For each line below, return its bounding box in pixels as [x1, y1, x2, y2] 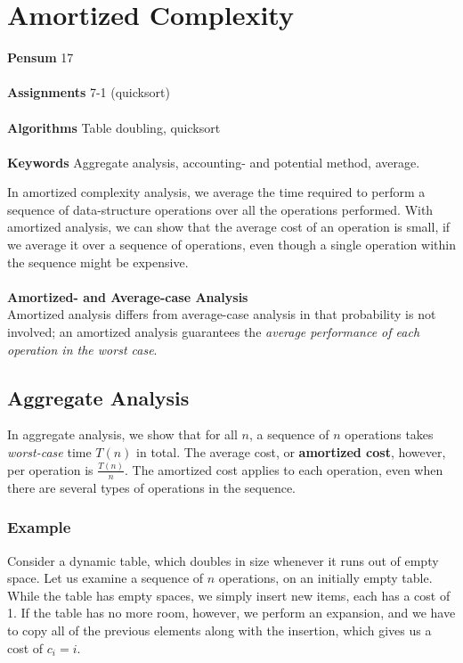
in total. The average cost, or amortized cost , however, [136, 443, 446, 462]
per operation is [7, 460, 93, 479]
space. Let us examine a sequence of [7, 569, 204, 587]
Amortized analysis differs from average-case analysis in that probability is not [7, 305, 436, 323]
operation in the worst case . [7, 340, 158, 358]
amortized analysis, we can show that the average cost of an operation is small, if [7, 217, 451, 236]
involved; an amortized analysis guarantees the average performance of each [7, 323, 420, 341]
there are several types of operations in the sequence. [7, 478, 296, 496]
